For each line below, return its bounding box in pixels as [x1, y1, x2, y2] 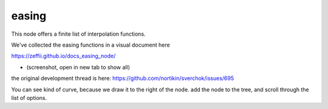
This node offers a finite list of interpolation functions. [11, 30, 146, 38]
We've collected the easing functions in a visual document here [11, 41, 170, 48]
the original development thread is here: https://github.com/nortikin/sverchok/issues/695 [11, 74, 234, 82]
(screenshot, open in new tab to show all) [26, 64, 131, 71]
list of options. [11, 94, 47, 101]
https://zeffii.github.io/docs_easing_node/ [11, 52, 116, 60]
